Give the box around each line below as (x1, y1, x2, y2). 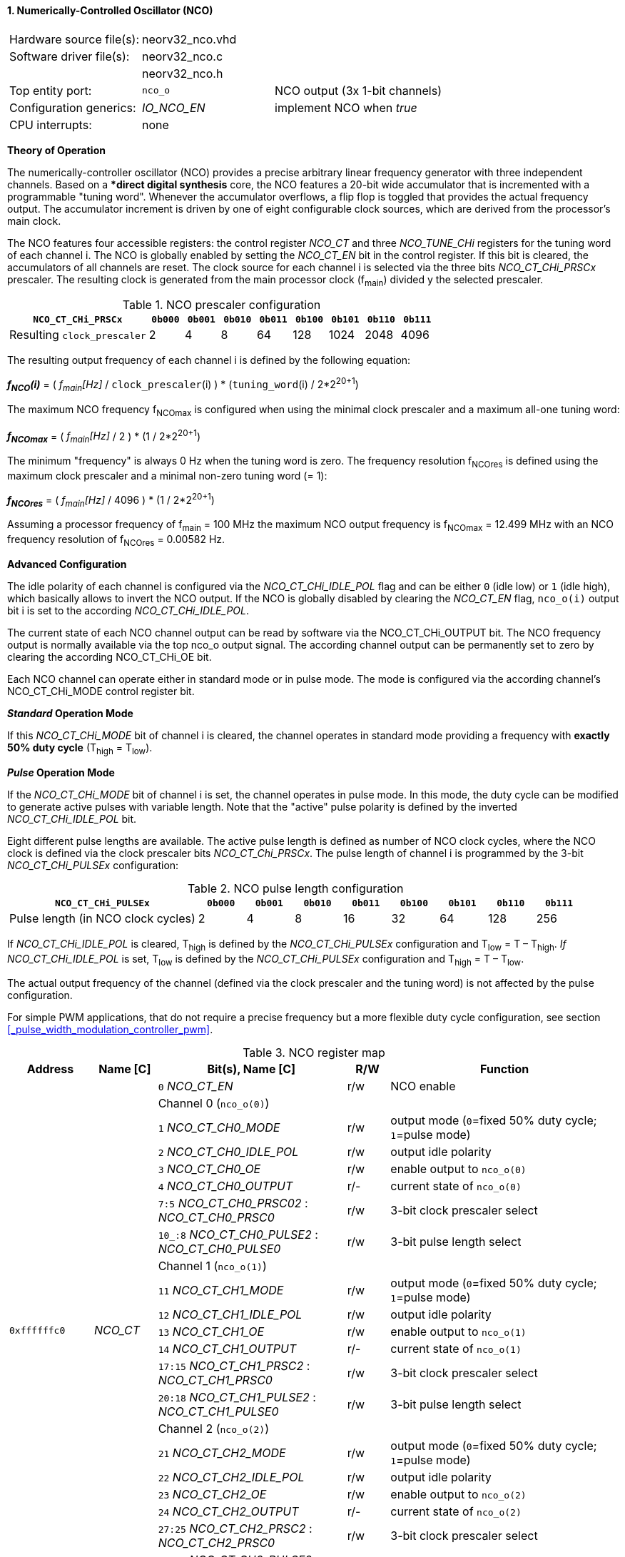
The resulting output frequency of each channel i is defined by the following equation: (7, 354, 411, 367)
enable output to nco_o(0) (390, 1162, 527, 1177)
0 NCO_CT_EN (158, 1079, 233, 1094)
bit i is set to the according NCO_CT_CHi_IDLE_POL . (7, 604, 249, 617)
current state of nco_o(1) (390, 1342, 522, 1356)
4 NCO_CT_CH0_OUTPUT (158, 1179, 293, 1194)
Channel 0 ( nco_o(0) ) (158, 1096, 270, 1111)
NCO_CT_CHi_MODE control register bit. (7, 684, 195, 697)
